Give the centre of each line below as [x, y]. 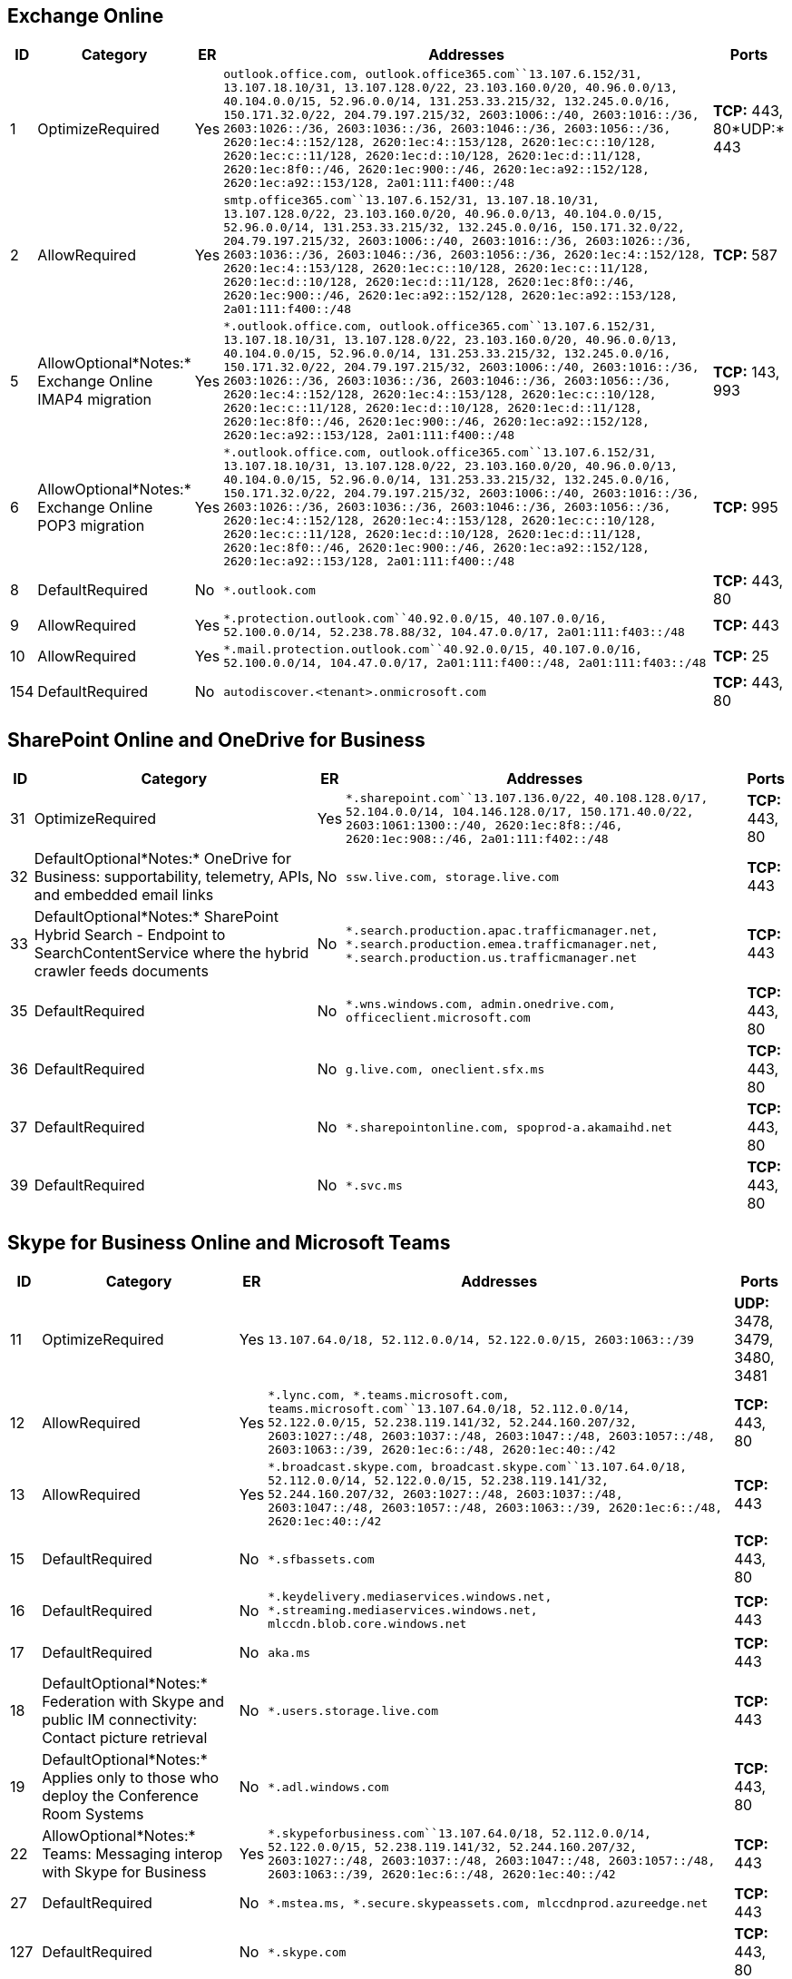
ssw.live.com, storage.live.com [452, 877]
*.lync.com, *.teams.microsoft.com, [389, 1396]
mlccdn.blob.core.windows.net [367, 1624]
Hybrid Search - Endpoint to [130, 935]
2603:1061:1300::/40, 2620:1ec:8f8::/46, [484, 826]
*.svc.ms [374, 1185]
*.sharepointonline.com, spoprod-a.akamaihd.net [509, 1127]
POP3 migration [91, 525]
